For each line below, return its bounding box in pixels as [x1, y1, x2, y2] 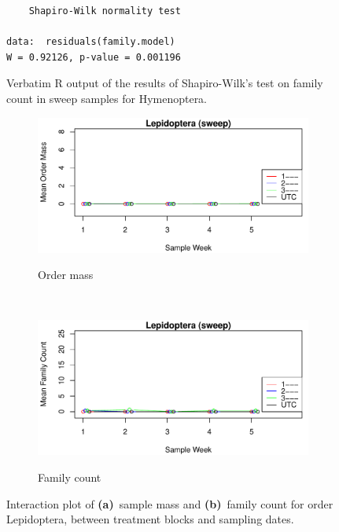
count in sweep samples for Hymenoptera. [6, 90, 208, 106]
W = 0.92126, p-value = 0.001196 [6, 51, 181, 63]
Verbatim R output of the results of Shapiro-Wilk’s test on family [6, 75, 323, 91]
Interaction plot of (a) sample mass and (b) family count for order [6, 495, 333, 512]
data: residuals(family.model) [6, 36, 175, 48]
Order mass [38, 266, 94, 283]
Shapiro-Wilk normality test [28, 6, 181, 17]
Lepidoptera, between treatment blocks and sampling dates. [6, 511, 294, 527]
